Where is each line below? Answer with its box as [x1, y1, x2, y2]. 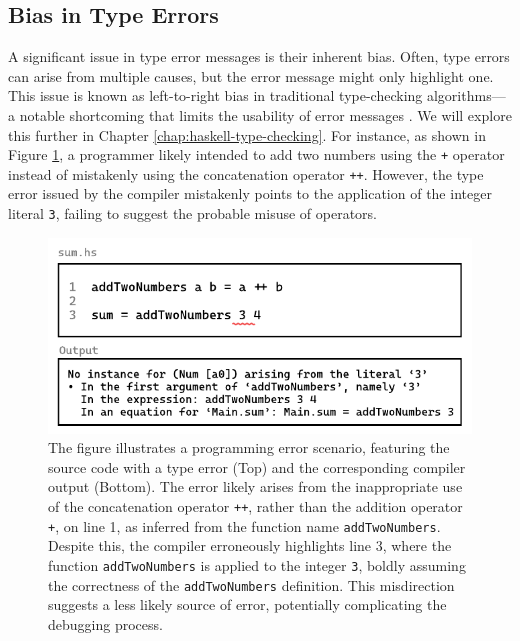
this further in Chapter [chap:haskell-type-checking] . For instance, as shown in [8, 124, 486, 145]
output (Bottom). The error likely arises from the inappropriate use [48, 476, 463, 497]
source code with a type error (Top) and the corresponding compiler [48, 456, 466, 477]
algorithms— [426, 85, 506, 106]
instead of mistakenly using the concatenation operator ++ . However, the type [8, 163, 484, 184]
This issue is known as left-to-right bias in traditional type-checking [8, 85, 423, 106]
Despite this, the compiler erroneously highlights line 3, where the [48, 535, 452, 556]
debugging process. [48, 613, 163, 634]
